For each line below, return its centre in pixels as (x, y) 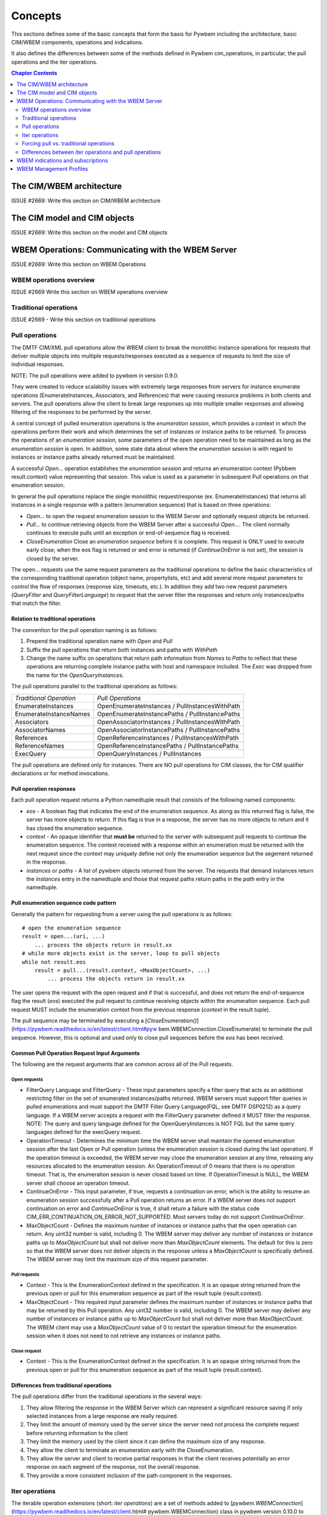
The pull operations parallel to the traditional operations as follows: (94, 686)
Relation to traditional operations (54, 619)
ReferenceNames (40, 745)
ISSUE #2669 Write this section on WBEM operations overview (90, 292)
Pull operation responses (43, 789)
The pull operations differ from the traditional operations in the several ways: (107, 1396)
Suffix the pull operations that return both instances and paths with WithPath (122, 650)
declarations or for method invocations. (60, 773)
